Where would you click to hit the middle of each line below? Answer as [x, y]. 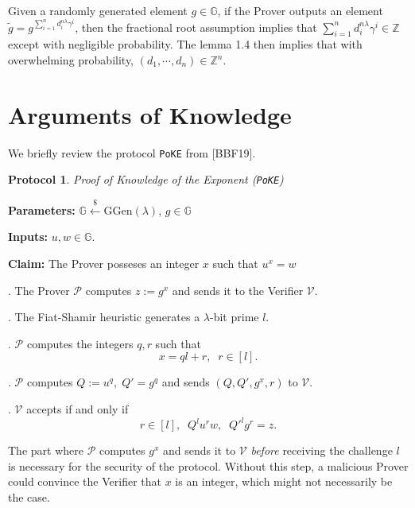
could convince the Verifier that [85, 481]
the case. [29, 496]
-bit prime [235, 317]
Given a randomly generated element [98, 10]
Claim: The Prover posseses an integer [104, 264]
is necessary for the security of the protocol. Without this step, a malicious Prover [208, 465]
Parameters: [42, 209]
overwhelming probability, [71, 60]
